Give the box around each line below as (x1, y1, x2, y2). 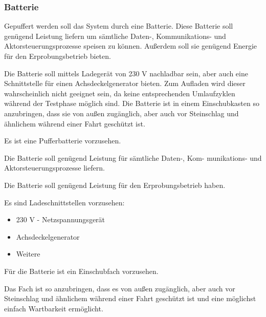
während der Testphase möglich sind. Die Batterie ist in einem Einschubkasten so (4, 98, 259, 109)
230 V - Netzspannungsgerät (16, 214, 105, 225)
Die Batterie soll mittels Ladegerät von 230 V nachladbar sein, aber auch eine (4, 68, 248, 78)
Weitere (16, 248, 40, 259)
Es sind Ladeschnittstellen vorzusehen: (4, 197, 125, 207)
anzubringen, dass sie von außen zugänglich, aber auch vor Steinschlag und (4, 108, 239, 118)
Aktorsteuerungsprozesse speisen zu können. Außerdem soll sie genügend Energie (4, 40, 257, 51)
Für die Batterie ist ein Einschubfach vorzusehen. (4, 265, 159, 276)
